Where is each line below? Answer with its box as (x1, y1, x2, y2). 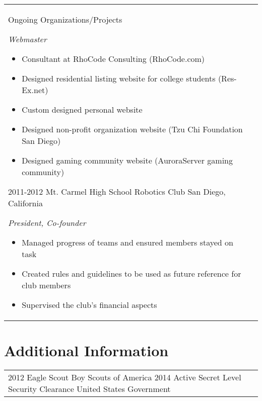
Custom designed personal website (22, 104, 143, 115)
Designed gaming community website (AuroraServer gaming (22, 154, 233, 166)
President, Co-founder (8, 217, 86, 228)
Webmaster (8, 33, 47, 45)
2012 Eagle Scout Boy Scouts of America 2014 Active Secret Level (8, 371, 241, 383)
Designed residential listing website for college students (22, 72, 216, 84)
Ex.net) (22, 84, 48, 96)
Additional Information (4, 340, 169, 361)
